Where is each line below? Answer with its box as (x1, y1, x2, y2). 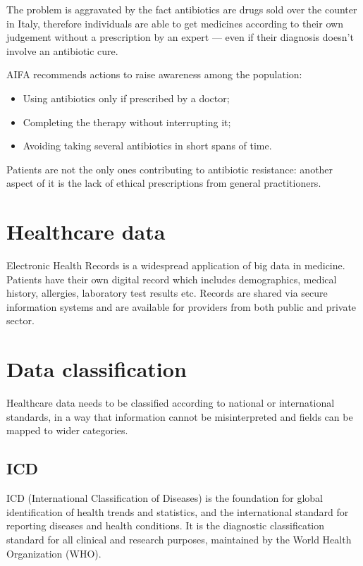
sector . (6, 313, 35, 328)
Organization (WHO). (6, 546, 101, 560)
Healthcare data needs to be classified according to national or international (6, 395, 335, 410)
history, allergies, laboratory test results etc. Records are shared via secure (6, 285, 328, 300)
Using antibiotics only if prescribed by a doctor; (23, 90, 230, 105)
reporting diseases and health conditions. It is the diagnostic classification (6, 518, 325, 533)
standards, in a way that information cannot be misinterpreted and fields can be (6, 409, 353, 424)
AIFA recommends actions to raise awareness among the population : (6, 67, 302, 82)
